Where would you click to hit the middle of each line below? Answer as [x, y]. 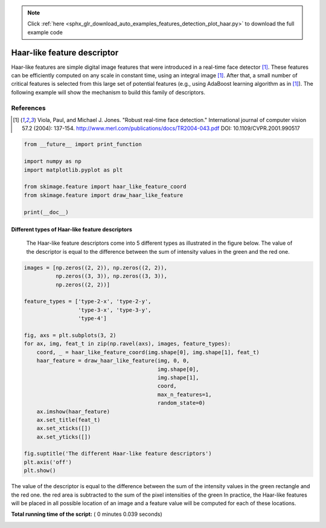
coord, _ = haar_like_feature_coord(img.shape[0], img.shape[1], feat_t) [148, 352]
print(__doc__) [46, 212]
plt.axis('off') [48, 462]
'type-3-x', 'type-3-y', [114, 310]
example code [45, 32]
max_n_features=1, [184, 394]
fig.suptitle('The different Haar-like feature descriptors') [118, 454]
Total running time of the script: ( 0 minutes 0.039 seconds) [87, 514]
